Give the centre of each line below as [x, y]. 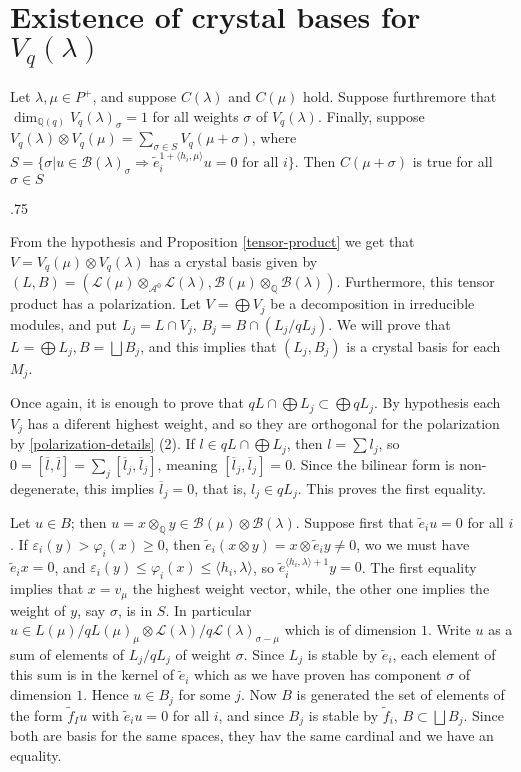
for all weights [195, 115]
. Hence [106, 694]
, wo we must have [413, 543]
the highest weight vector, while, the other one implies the [311, 588]
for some [204, 694]
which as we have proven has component [318, 674]
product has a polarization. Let [105, 303]
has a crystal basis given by [233, 261]
